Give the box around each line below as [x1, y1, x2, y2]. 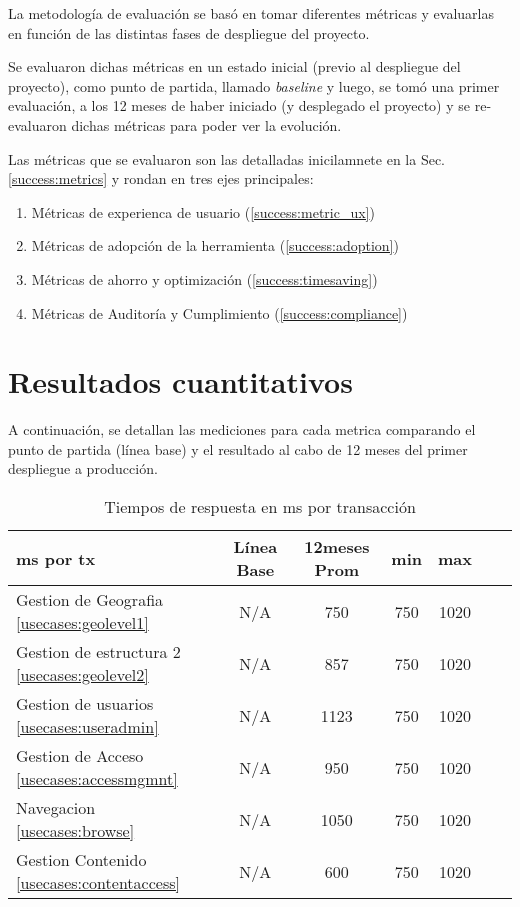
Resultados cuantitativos [8, 361, 353, 402]
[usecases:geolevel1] [16, 611, 149, 635]
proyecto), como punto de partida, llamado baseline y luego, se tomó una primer [8, 75, 500, 96]
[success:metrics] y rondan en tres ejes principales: [8, 168, 314, 189]
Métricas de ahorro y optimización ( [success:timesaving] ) [31, 268, 378, 289]
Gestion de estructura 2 [16, 640, 181, 664]
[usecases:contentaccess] [16, 871, 180, 895]
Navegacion [16, 796, 96, 820]
